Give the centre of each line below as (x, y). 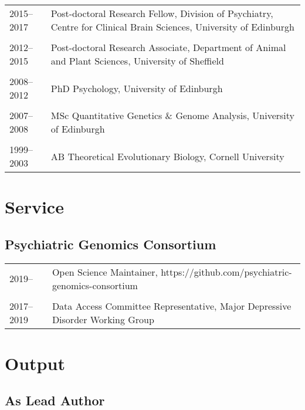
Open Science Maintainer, (105, 272)
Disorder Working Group (103, 319)
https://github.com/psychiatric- (226, 272)
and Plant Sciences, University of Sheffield (137, 61)
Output (35, 363)
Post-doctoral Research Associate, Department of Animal (168, 47)
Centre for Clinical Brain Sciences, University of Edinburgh (172, 27)
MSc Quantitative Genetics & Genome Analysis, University (173, 115)
